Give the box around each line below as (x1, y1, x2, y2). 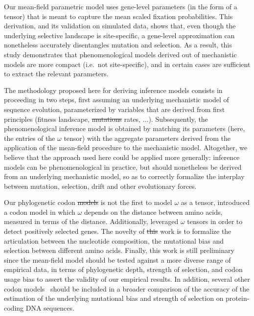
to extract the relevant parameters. (4, 68, 109, 79)
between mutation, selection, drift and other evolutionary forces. (4, 181, 197, 191)
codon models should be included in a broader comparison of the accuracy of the (4, 283, 250, 293)
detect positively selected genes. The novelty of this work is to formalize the (4, 226, 231, 236)
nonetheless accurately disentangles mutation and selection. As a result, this (4, 40, 232, 50)
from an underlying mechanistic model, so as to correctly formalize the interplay (4, 171, 245, 181)
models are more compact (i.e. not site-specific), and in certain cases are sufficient (4, 59, 251, 69)
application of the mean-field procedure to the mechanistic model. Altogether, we (4, 142, 248, 153)
